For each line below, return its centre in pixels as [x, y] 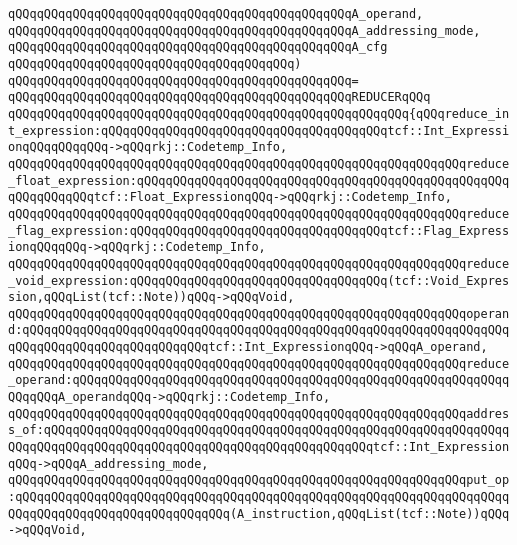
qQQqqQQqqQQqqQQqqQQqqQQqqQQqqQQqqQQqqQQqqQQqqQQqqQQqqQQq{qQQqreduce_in [259, 113]
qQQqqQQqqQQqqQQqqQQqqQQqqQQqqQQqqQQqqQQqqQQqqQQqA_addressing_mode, [244, 30]
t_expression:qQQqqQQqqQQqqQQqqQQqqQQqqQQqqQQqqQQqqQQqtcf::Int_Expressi [259, 130]
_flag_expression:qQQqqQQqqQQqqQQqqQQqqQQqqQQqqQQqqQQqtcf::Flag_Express [259, 230]
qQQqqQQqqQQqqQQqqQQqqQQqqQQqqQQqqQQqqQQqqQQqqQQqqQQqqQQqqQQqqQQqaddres [259, 413]
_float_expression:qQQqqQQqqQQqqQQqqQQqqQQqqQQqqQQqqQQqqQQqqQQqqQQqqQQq [259, 180]
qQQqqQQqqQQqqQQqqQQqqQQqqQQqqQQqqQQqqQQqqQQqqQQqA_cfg [198, 47]
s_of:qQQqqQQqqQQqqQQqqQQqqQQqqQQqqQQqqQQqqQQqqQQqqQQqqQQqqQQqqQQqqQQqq [259, 430]
